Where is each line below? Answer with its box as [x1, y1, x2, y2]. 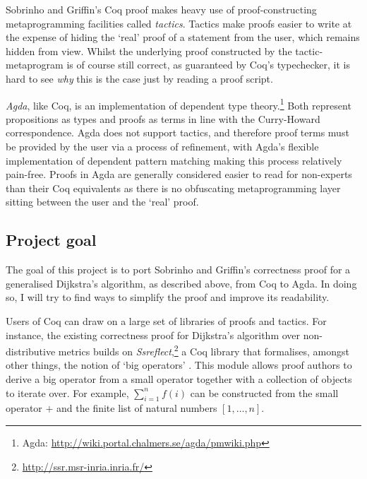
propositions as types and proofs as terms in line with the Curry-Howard [6, 111, 320, 126]
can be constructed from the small [190, 385, 339, 400]
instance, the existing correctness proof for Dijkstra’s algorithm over [6, 327, 301, 342]
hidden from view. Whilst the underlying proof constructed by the [6, 43, 292, 58]
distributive [6, 343, 56, 358]
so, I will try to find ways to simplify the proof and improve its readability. [6, 290, 330, 304]
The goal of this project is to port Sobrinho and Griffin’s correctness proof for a [6, 262, 351, 277]
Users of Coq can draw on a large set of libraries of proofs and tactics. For [6, 313, 327, 328]
